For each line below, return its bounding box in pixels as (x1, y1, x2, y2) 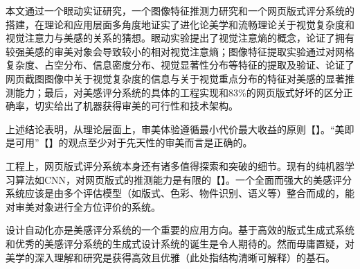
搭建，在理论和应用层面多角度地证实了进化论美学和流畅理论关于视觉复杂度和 (6, 17, 354, 31)
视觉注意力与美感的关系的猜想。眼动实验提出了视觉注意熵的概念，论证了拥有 (6, 31, 354, 45)
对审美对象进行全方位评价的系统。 (6, 199, 161, 214)
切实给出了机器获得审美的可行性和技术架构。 (34, 98, 238, 113)
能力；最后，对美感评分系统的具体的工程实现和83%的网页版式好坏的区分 (15, 85, 343, 99)
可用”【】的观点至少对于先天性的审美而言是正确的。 (15, 135, 253, 150)
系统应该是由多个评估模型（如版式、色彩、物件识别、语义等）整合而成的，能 (6, 186, 354, 200)
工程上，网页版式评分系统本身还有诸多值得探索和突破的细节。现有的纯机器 (6, 158, 345, 173)
